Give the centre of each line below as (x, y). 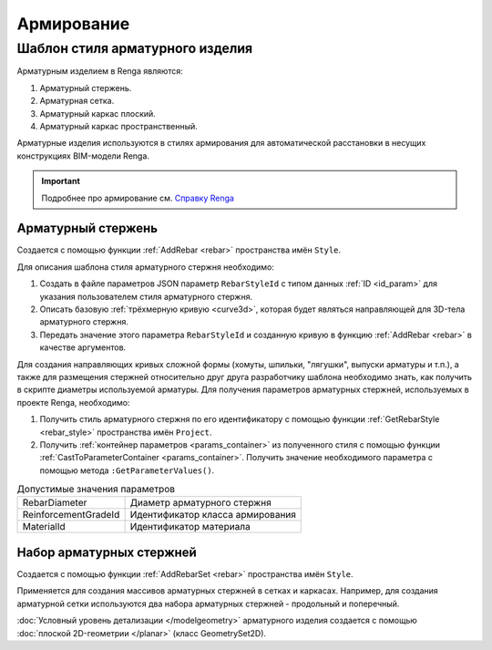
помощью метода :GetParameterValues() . (127, 470)
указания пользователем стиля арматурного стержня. (146, 296)
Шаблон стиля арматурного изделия (135, 48)
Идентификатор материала (190, 527)
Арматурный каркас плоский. (98, 113)
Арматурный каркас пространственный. (118, 126)
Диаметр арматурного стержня (201, 503)
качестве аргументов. (83, 347)
